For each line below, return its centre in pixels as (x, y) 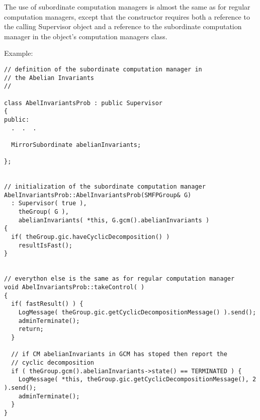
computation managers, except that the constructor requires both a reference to (127, 16)
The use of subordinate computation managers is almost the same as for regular (127, 7)
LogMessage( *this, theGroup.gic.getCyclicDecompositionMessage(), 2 (137, 380)
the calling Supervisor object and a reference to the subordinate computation (123, 26)
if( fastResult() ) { (47, 304)
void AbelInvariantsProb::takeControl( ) (74, 287)
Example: (19, 53)
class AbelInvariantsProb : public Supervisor (83, 103)
